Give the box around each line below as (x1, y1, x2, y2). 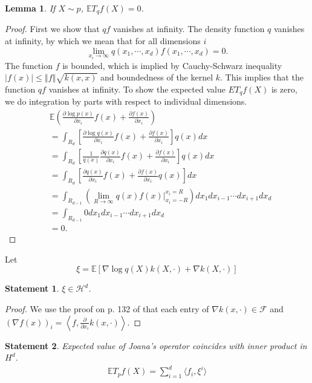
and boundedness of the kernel (100, 71, 213, 83)
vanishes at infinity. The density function (113, 22, 265, 35)
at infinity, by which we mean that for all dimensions (5, 34, 201, 47)
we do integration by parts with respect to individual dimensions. (5, 95, 247, 108)
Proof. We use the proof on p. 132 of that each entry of (5, 302, 209, 315)
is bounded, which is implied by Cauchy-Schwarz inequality (62, 59, 282, 71)
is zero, (271, 82, 297, 95)
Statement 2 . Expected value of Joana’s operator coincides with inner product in (5, 339, 307, 352)
